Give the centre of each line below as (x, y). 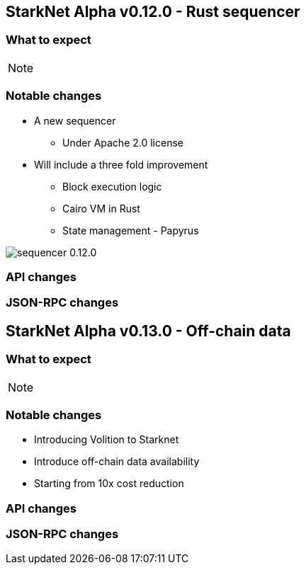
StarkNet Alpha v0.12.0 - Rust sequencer (153, 12)
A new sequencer (75, 120)
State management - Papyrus (131, 230)
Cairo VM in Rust (101, 208)
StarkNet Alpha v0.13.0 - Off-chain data (148, 331)
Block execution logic (112, 186)
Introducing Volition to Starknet (107, 440)
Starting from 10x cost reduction (109, 484)
